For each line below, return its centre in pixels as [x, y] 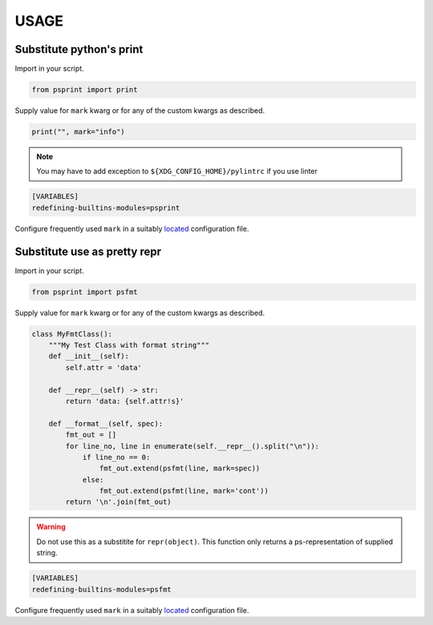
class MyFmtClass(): [72, 334]
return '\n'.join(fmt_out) [118, 502]
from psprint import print [85, 90]
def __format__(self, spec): [106, 423]
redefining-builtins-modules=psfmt [101, 589]
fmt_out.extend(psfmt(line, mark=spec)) [180, 468]
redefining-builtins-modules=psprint [106, 208]
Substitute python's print [79, 49]
